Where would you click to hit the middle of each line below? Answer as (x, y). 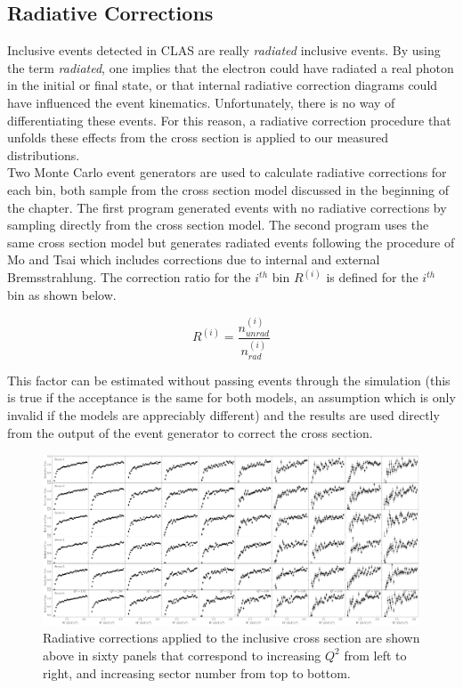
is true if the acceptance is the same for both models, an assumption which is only (231, 397)
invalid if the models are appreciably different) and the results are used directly (223, 415)
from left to (375, 655)
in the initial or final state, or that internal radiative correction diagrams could (223, 85)
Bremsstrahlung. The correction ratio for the (129, 277)
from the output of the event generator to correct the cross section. (190, 432)
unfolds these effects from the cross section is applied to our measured (198, 138)
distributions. (44, 154)
